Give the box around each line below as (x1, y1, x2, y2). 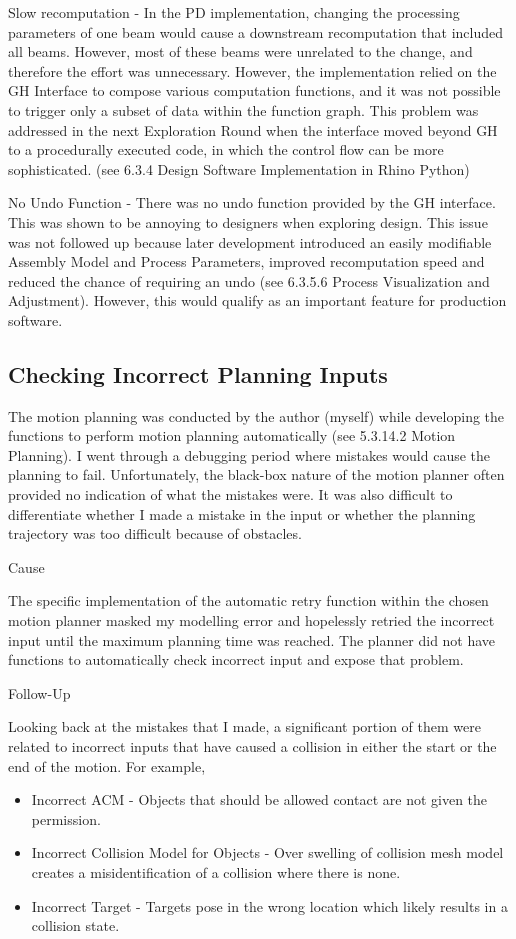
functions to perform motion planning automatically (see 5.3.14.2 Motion (8, 425, 456, 446)
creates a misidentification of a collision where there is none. (31, 861, 401, 882)
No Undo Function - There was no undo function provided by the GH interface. (8, 192, 496, 213)
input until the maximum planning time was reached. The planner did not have (8, 629, 496, 650)
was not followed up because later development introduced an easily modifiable (8, 231, 492, 252)
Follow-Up (8, 682, 71, 703)
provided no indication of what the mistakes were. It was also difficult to (8, 484, 453, 505)
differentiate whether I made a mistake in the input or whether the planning (8, 503, 476, 524)
